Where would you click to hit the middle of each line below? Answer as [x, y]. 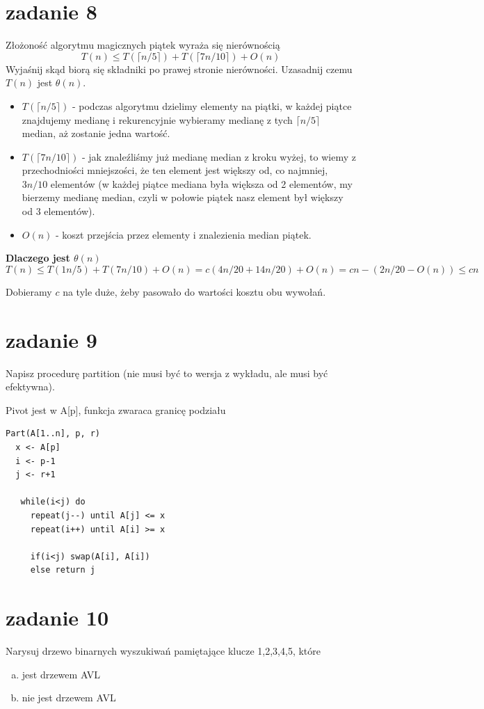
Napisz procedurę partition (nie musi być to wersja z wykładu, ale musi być [167, 373]
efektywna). [30, 387]
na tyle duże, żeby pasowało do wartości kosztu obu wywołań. [194, 291]
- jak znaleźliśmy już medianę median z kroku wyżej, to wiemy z [219, 156]
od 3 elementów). [58, 211]
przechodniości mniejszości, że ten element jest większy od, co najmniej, [175, 170]
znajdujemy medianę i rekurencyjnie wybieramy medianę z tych [157, 119]
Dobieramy [29, 291]
